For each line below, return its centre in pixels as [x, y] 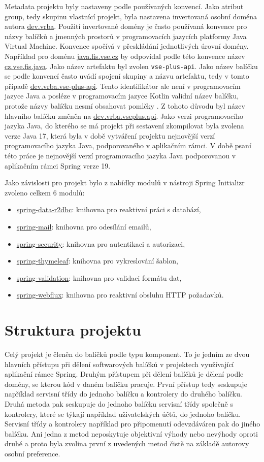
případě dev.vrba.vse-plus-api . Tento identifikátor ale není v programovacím [123, 86]
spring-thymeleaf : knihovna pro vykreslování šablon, [97, 261]
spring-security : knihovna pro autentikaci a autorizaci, [101, 243]
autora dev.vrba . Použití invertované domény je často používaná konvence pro [126, 26]
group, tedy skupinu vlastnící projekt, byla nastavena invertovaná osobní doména [131, 16]
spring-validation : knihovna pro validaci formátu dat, [99, 277]
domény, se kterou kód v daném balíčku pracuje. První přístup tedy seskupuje [126, 384]
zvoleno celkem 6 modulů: [45, 192]
